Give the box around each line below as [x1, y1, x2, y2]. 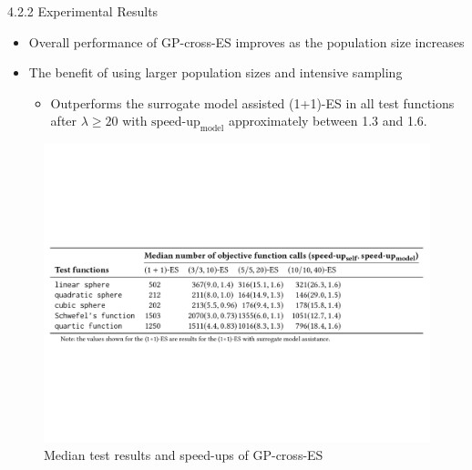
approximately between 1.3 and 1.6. [228, 111, 427, 130]
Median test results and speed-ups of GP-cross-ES [44, 445, 323, 465]
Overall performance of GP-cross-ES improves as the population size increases [28, 32, 465, 51]
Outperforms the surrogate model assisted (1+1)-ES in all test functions [50, 93, 455, 112]
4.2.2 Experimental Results [7, 2, 159, 20]
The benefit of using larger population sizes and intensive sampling [28, 63, 403, 82]
